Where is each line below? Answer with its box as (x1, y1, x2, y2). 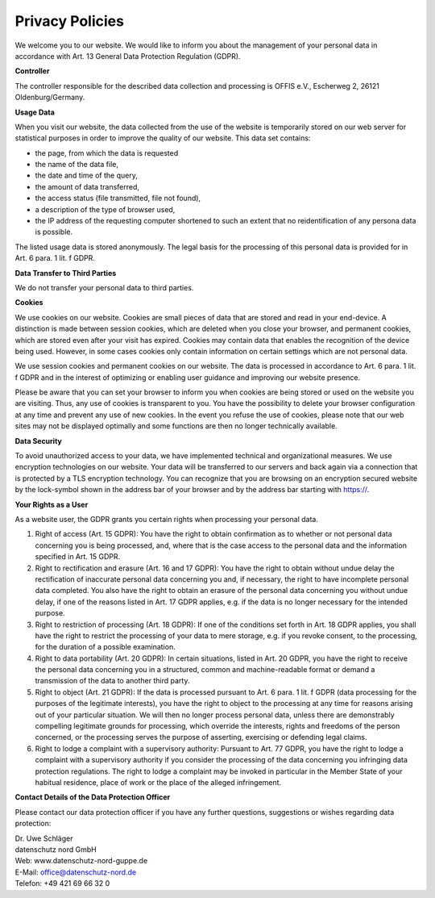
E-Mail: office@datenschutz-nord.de (14, 867, 137, 877)
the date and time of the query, (35, 170, 139, 181)
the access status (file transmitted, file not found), (35, 194, 201, 203)
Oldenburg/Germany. (14, 93, 85, 102)
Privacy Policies (14, 12, 125, 30)
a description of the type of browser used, (35, 204, 176, 214)
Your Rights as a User (14, 499, 89, 509)
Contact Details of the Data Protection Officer (14, 792, 171, 802)
